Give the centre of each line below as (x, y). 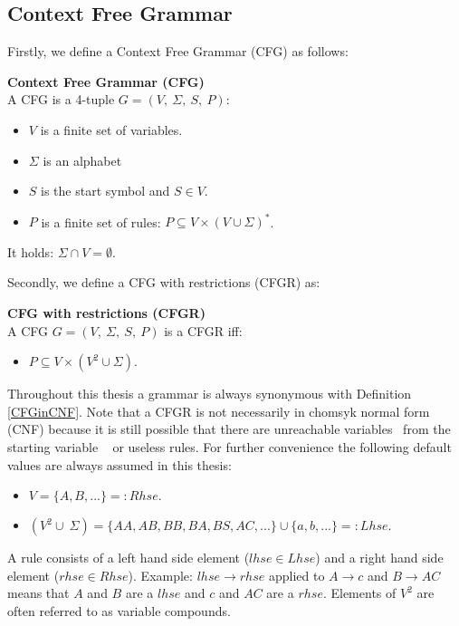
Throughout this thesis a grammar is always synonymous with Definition (210, 394)
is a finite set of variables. (111, 129)
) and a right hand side (379, 558)
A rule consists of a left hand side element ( (129, 558)
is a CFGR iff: (203, 330)
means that (38, 593)
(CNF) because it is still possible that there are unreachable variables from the (229, 429)
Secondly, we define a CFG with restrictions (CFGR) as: (164, 282)
